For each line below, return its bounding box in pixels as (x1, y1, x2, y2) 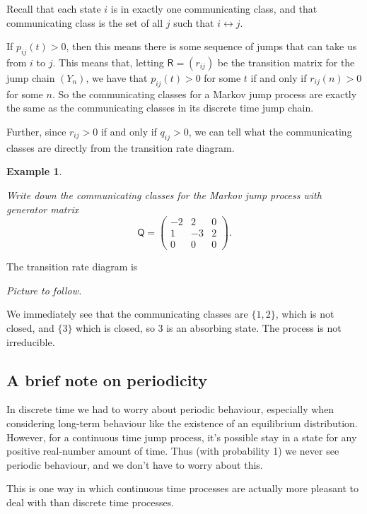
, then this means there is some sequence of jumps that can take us (66, 39, 357, 54)
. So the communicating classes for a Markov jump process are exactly (52, 86, 357, 101)
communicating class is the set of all (6, 15, 163, 30)
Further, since (6, 124, 66, 138)
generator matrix (6, 201, 79, 216)
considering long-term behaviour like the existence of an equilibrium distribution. (6, 416, 358, 431)
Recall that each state (6, 1, 101, 16)
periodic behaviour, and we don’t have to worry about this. (6, 457, 263, 472)
